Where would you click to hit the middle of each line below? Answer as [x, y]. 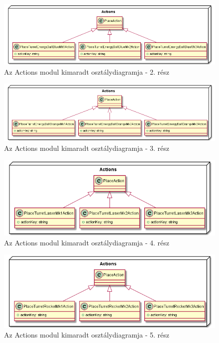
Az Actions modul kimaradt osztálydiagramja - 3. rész [87, 148]
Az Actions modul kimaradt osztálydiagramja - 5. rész [87, 335]
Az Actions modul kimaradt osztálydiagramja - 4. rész [87, 242]
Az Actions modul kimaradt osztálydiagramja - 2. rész [87, 71]
